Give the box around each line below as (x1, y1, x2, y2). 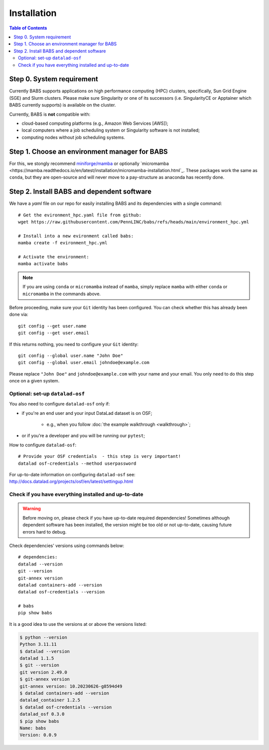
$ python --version (19, 634, 67, 640)
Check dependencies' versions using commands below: (9, 543, 125, 549)
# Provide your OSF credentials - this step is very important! (18, 454, 181, 459)
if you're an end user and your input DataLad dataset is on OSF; (21, 410, 152, 416)
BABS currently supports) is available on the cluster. (9, 102, 116, 108)
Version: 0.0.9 (19, 732, 57, 738)
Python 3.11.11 (19, 641, 57, 647)
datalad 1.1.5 (19, 656, 54, 661)
